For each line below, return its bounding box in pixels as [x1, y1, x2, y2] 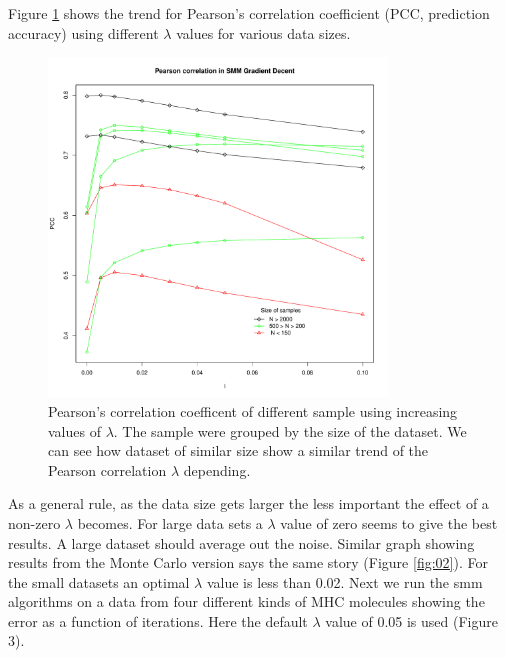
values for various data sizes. [176, 22, 351, 43]
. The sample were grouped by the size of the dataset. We [113, 420, 467, 441]
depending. [183, 459, 251, 480]
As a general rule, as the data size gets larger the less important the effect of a [8, 493, 489, 514]
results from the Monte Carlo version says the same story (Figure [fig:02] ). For [8, 552, 488, 573]
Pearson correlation [48, 459, 167, 480]
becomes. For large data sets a [77, 512, 263, 533]
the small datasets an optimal [8, 571, 190, 592]
